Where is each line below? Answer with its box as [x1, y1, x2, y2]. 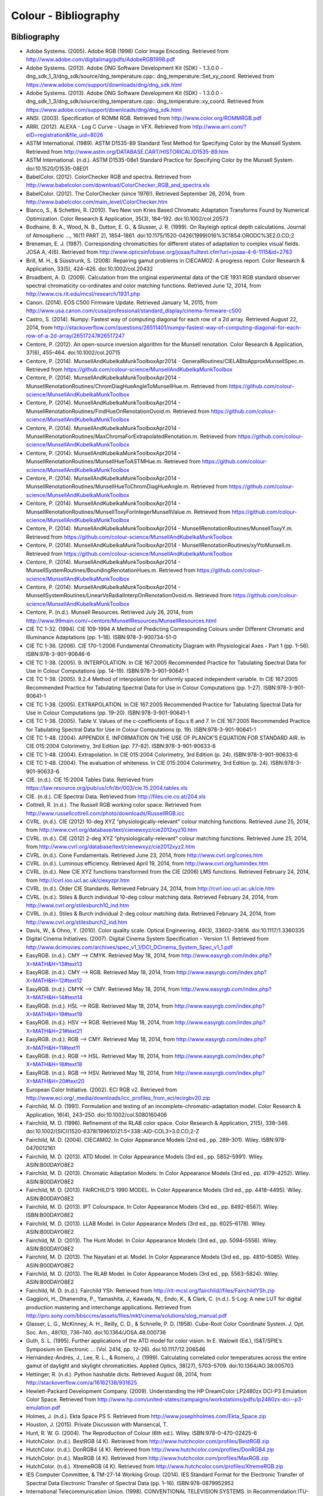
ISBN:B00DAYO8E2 [26, 1212, 74, 1219]
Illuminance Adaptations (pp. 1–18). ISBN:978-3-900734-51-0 [26, 634, 177, 641]
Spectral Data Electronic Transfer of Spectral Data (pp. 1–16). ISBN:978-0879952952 [26, 1479, 234, 1486]
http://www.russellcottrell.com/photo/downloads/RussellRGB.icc [26, 810, 185, 817]
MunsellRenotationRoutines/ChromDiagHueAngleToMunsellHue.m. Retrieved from [26, 382, 228, 390]
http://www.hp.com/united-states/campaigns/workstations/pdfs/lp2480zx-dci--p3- [97, 1395, 304, 1403]
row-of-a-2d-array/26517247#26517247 [26, 332, 125, 339]
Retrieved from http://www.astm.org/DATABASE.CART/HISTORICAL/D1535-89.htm [26, 148, 228, 155]
